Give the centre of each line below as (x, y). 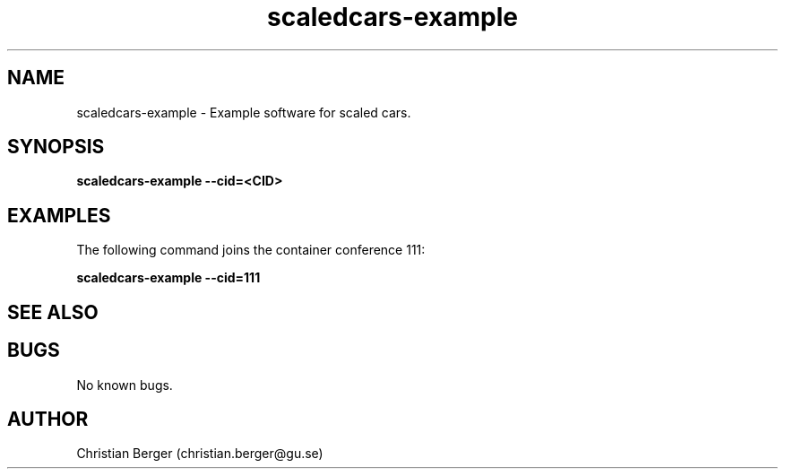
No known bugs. (125, 385)
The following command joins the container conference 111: (251, 250)
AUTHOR (48, 419)
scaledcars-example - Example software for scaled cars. (244, 112)
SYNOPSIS (56, 147)
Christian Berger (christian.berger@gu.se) (200, 454)
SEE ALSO (53, 312)
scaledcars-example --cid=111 (168, 278)
